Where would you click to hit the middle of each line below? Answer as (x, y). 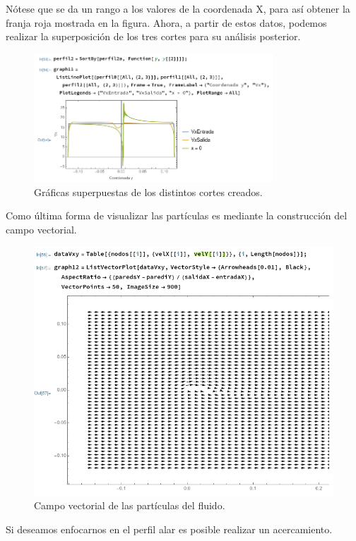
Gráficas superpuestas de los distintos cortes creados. (148, 192)
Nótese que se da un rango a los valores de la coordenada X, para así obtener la (178, 8)
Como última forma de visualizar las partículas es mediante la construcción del (177, 215)
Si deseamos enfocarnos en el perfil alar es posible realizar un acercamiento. (169, 529)
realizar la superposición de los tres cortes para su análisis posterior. (153, 36)
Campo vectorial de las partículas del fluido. (130, 505)
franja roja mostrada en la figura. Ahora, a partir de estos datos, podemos (166, 22)
